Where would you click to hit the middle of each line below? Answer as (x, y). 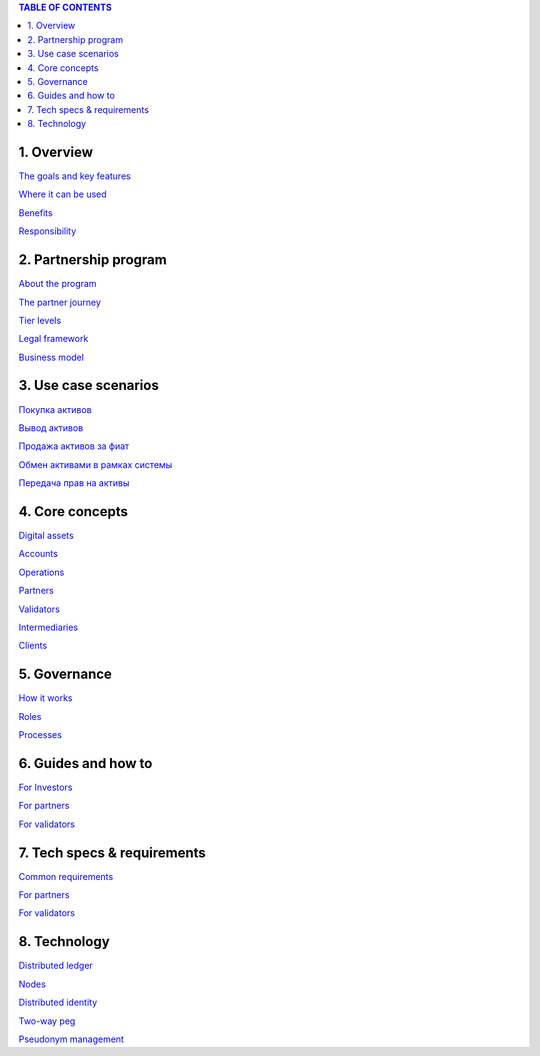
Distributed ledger (56, 966)
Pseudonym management (71, 1039)
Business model (51, 357)
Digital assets (46, 536)
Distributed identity (58, 1002)
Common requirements (66, 876)
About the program (57, 284)
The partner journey (60, 302)
